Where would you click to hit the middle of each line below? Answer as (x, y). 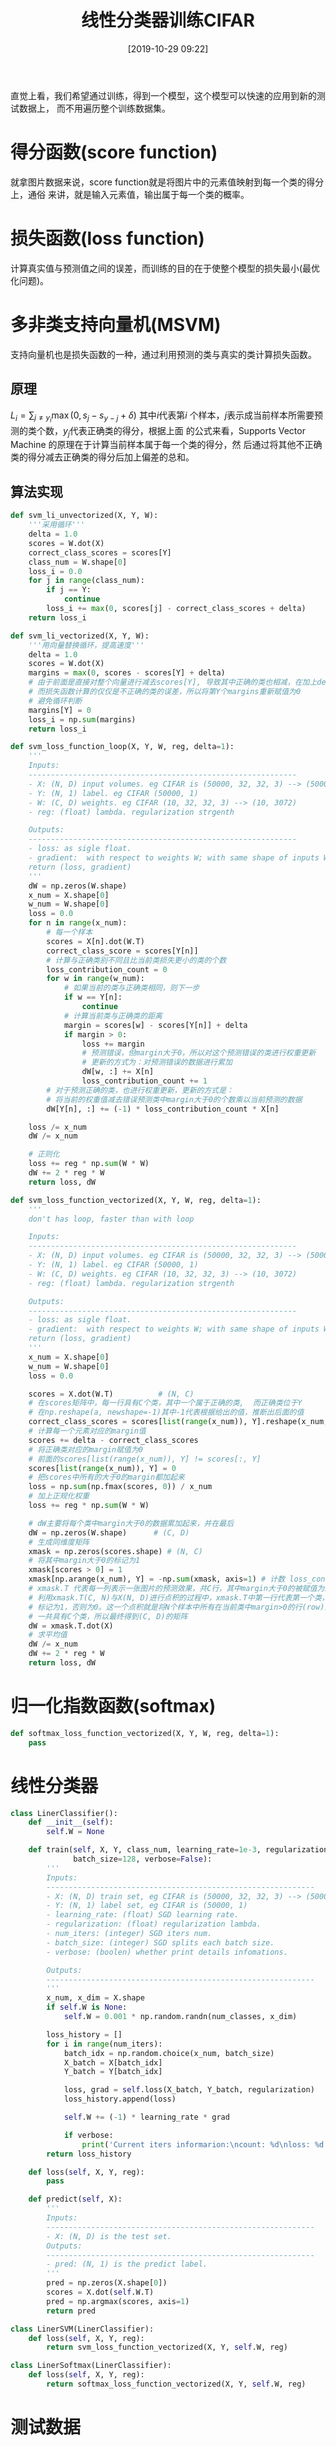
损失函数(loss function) (107, 238)
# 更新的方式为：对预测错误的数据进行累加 (157, 1062)
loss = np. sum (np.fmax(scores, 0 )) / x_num (120, 1487)
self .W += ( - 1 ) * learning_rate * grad (146, 2117)
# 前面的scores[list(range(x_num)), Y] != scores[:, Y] (145, 1459)
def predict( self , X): (75, 2199)
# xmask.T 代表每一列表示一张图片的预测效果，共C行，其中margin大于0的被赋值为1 (179, 1589)
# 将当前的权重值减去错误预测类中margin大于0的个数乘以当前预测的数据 (174, 1099)
